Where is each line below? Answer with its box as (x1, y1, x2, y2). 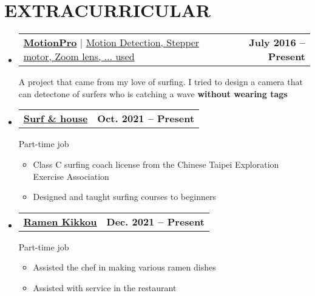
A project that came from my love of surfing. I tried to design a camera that (18, 75, 303, 88)
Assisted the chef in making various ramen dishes (33, 261, 216, 274)
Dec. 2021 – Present (106, 214, 205, 229)
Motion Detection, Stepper (86, 35, 200, 50)
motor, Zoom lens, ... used (23, 49, 135, 64)
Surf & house (23, 111, 88, 126)
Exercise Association (33, 170, 109, 182)
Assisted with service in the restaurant (33, 281, 177, 294)
